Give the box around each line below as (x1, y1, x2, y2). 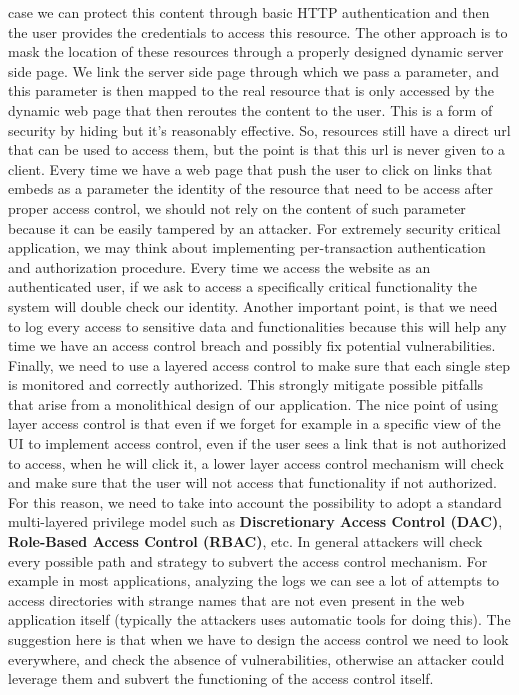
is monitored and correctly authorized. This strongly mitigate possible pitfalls (8, 374, 484, 395)
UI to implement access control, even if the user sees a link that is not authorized (8, 433, 507, 454)
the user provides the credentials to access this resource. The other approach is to (8, 21, 508, 42)
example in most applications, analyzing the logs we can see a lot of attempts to (8, 570, 500, 591)
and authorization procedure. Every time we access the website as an (8, 256, 431, 277)
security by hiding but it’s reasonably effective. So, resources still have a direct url (8, 119, 511, 140)
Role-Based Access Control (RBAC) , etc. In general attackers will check (8, 531, 483, 552)
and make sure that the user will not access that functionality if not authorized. (8, 472, 497, 493)
